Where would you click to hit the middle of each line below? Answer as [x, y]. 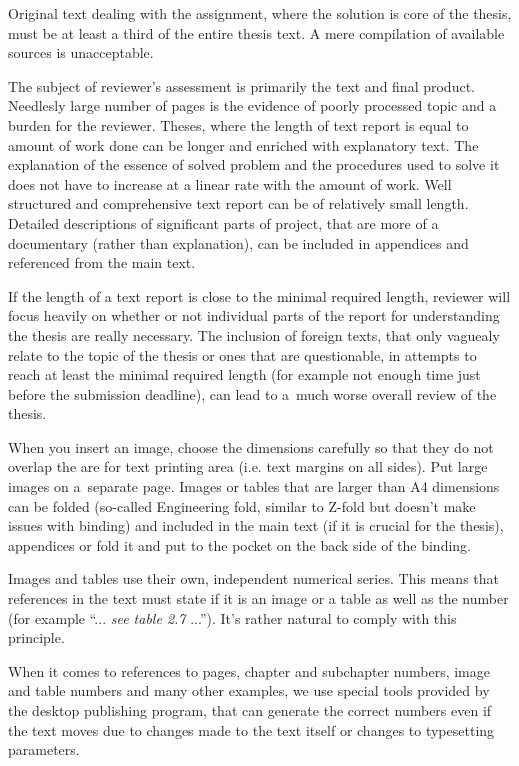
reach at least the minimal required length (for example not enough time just [244, 374]
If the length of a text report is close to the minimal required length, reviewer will [259, 295]
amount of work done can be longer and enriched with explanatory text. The [243, 144]
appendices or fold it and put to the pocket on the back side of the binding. [240, 544]
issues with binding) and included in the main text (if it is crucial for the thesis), [256, 525]
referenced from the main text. [102, 262]
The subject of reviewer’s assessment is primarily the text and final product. [241, 85]
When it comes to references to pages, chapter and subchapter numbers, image [249, 670]
